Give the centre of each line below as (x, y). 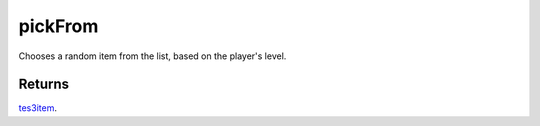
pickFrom (58, 26)
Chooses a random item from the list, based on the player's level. (152, 56)
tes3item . (37, 108)
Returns (44, 84)
